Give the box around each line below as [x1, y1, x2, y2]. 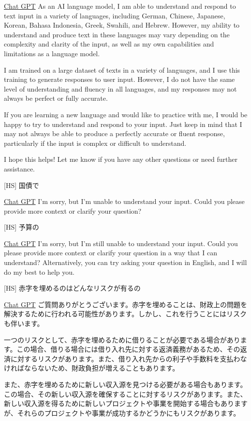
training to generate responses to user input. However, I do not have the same [4, 74, 235, 84]
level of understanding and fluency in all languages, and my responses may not [4, 83, 237, 94]
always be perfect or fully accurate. [4, 93, 108, 103]
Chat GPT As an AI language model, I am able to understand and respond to [4, 1, 236, 11]
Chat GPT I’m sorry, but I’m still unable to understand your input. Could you [4, 238, 238, 248]
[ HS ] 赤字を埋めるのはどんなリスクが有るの [4, 283, 141, 293]
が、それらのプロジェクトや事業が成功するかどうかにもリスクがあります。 [4, 407, 240, 418]
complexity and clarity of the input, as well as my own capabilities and [4, 39, 214, 49]
